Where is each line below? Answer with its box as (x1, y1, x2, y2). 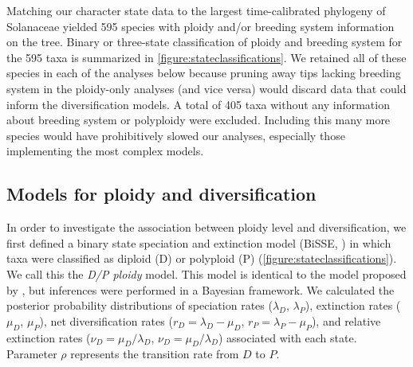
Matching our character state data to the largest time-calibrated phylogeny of (6, 2, 386, 18)
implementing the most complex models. (6, 143, 204, 159)
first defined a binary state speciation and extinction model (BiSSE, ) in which (6, 234, 391, 251)
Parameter (6, 346, 57, 362)
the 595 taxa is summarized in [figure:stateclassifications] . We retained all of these (6, 49, 407, 65)
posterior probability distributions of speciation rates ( (6, 297, 273, 314)
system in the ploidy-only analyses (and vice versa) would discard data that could (6, 80, 407, 96)
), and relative (311, 312, 381, 329)
